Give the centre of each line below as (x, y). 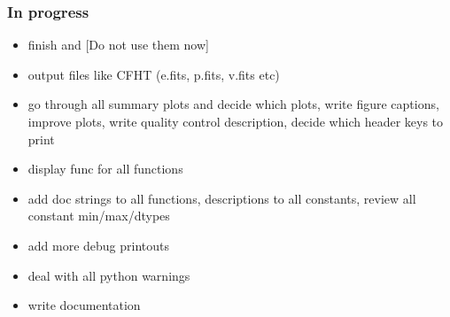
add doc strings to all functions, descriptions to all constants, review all (222, 198)
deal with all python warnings (109, 275)
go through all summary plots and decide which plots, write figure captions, (233, 104)
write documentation (84, 305)
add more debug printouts (99, 245)
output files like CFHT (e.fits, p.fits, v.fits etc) (154, 74)
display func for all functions (105, 169)
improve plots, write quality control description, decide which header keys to (236, 121)
